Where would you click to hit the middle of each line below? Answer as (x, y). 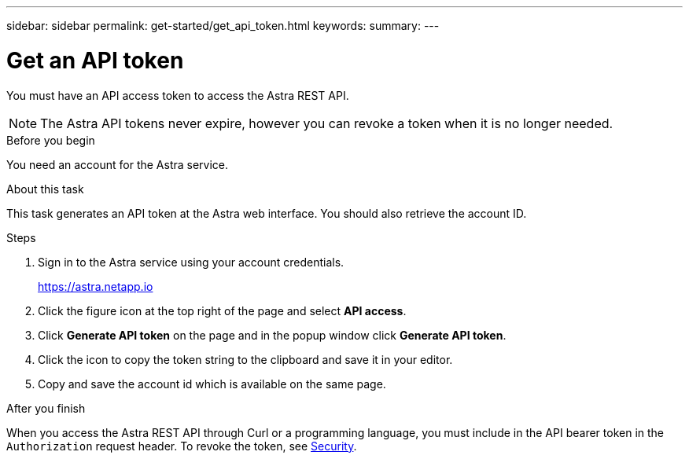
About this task (45, 189)
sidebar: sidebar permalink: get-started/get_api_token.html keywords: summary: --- (223, 26)
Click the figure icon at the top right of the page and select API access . (222, 310)
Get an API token (95, 60)
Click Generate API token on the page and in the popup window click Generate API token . (272, 335)
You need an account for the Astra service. (118, 164)
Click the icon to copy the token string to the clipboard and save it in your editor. (245, 359)
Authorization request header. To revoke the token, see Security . (182, 446)
